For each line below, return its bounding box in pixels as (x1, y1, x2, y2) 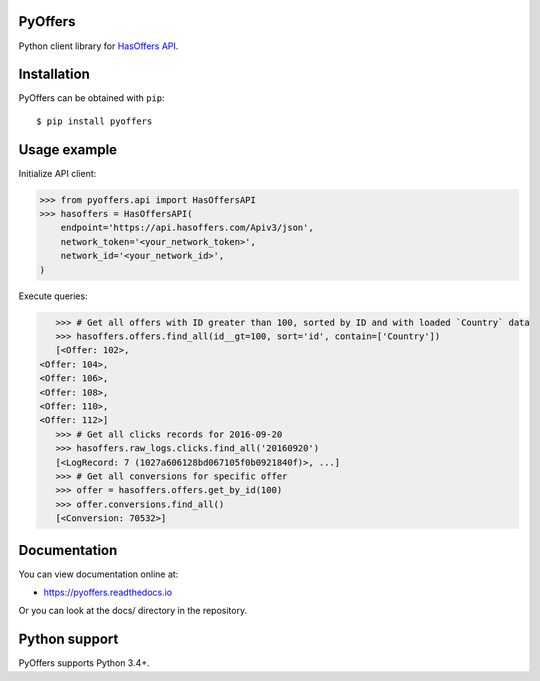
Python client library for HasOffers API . (18, 40, 179, 52)
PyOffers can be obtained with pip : (18, 92, 165, 104)
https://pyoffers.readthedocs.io (43, 586, 173, 598)
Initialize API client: (18, 167, 97, 179)
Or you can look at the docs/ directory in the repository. (18, 605, 248, 617)
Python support (18, 631, 119, 648)
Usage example (18, 141, 118, 158)
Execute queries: (18, 290, 89, 302)
